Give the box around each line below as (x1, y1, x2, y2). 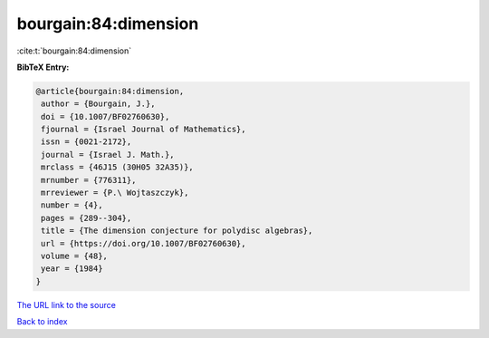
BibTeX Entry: (16, 62, 70, 72)
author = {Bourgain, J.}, (41, 99, 156, 109)
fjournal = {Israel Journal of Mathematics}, (41, 124, 246, 135)
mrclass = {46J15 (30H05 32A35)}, (41, 162, 194, 172)
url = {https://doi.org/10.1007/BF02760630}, (41, 238, 246, 248)
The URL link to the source (16, 299, 117, 310)
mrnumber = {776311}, (41, 175, 137, 185)
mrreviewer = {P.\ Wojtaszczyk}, (41, 188, 189, 198)
